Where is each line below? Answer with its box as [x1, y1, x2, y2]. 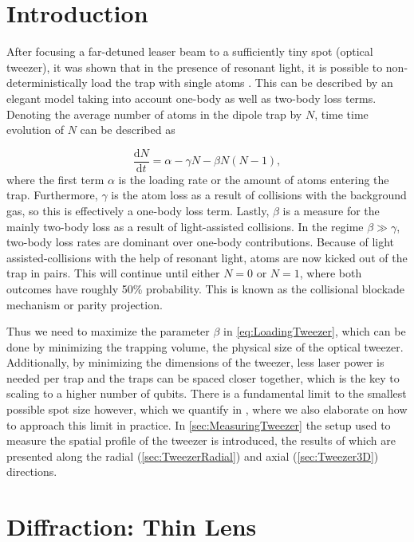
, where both [299, 265, 362, 281]
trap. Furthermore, [6, 187, 98, 203]
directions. [6, 463, 57, 480]
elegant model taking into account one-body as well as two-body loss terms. [6, 89, 377, 106]
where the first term [6, 171, 104, 187]
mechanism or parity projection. [6, 296, 163, 312]
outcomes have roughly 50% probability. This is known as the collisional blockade [6, 280, 405, 297]
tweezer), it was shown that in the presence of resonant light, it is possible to [6, 58, 383, 75]
